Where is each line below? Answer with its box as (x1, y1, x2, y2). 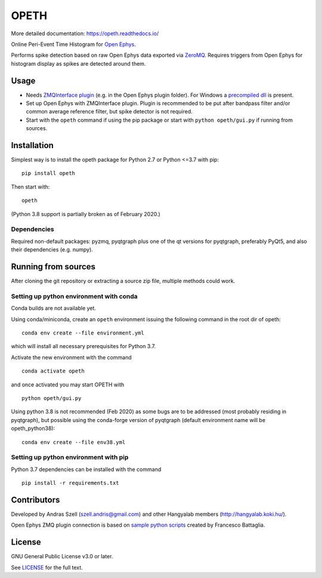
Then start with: (11, 183, 50, 190)
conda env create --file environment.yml (21, 330, 144, 337)
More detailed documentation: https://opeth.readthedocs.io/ (11, 30, 159, 37)
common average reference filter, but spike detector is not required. (26, 108, 193, 115)
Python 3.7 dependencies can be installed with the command (11, 466, 162, 473)
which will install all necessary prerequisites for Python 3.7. (11, 343, 156, 350)
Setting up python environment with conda (11, 292, 138, 300)
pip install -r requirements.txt (21, 479, 119, 487)
